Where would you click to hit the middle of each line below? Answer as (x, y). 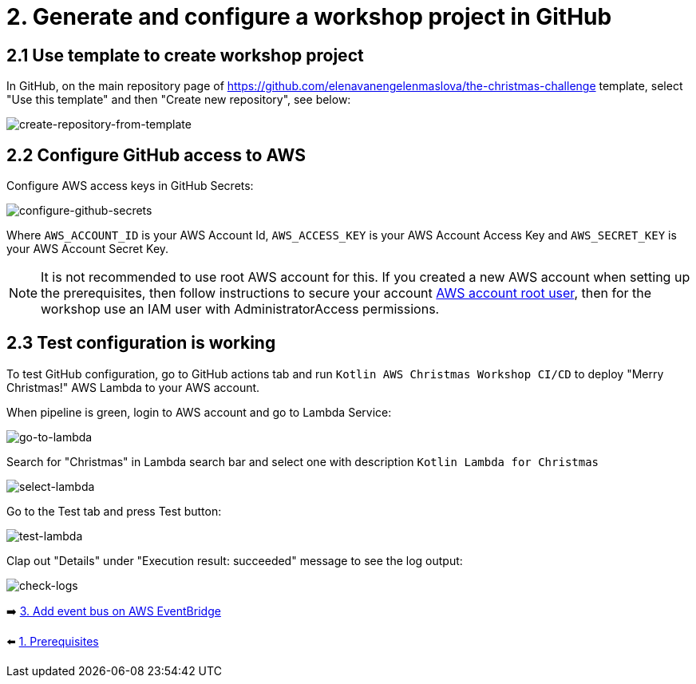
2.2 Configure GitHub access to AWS (156, 155)
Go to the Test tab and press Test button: (114, 511)
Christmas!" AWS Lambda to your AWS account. (133, 387)
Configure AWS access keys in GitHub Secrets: (130, 186)
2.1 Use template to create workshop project (185, 55)
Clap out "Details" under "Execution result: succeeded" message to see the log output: (235, 560)
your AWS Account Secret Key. (88, 249)
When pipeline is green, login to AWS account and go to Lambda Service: (199, 412)
